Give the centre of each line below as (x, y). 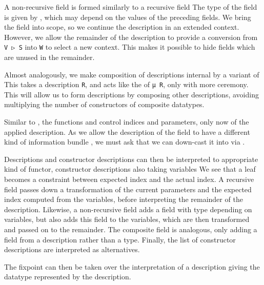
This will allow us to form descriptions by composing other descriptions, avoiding (131, 94)
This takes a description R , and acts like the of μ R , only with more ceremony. (126, 84)
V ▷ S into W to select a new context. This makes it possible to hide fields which (130, 47)
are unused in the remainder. (49, 57)
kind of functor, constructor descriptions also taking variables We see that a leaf (130, 169)
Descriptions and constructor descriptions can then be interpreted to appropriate (131, 159)
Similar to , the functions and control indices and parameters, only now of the (127, 122)
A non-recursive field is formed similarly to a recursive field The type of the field (131, 7)
